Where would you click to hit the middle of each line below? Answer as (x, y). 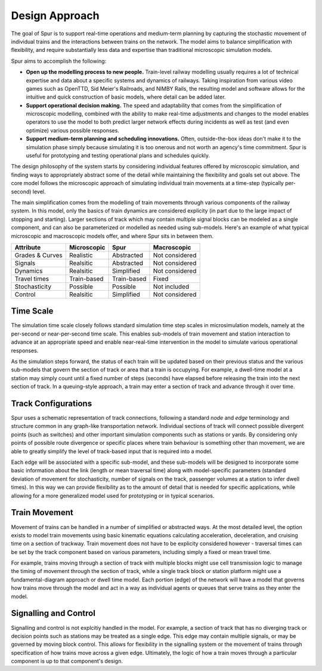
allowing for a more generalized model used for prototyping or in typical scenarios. (113, 495)
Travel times (32, 279)
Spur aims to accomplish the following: (59, 61)
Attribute (28, 247)
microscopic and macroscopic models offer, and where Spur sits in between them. (112, 236)
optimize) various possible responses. (72, 130)
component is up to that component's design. (67, 661)
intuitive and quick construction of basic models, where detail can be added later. (126, 97)
